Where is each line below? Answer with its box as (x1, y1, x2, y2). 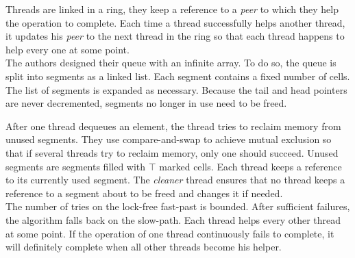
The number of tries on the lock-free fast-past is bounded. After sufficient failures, (5, 199, 350, 214)
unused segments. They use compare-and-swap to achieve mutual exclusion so (5, 132, 332, 146)
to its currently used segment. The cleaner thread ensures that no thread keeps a (5, 172, 345, 187)
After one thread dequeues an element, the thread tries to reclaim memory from (5, 118, 341, 133)
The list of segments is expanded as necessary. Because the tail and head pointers (5, 82, 347, 96)
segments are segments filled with (5, 159, 146, 173)
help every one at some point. (5, 42, 130, 56)
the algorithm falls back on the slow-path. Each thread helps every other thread (5, 212, 341, 227)
